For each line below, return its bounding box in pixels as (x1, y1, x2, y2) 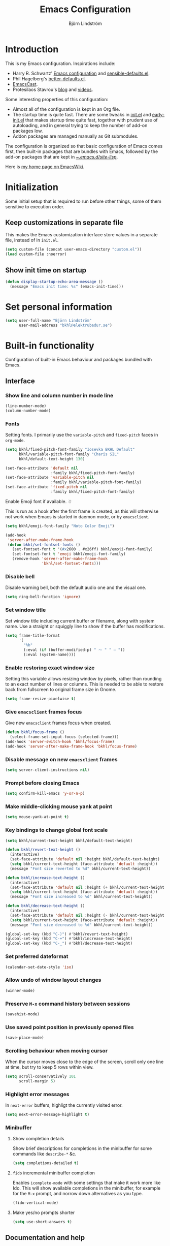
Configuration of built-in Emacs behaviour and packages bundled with (5, 357, 152, 363)
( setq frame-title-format (5, 633, 60, 638)
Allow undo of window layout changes (5, 977, 101, 984)
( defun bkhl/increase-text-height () (5, 875, 85, 880)
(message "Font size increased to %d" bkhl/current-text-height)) (10, 894, 153, 899)
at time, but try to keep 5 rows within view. (5, 1064, 94, 1070)
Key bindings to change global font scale (5, 827, 108, 834)
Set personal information (5, 301, 113, 313)
